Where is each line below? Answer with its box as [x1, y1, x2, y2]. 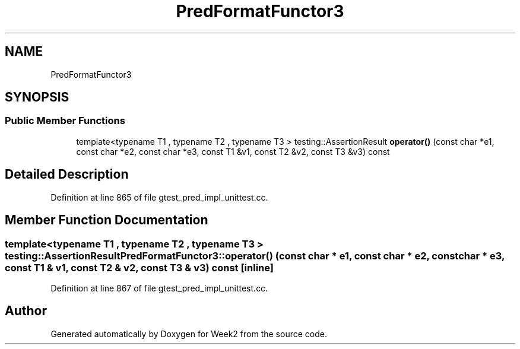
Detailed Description [5, 167, 129, 182]
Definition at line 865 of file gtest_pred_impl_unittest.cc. [50, 192, 268, 202]
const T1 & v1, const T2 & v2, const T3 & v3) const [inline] [5, 261, 274, 274]
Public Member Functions [5, 115, 125, 127]
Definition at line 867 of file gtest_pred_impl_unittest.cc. [50, 283, 268, 293]
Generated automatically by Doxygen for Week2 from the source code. [50, 328, 327, 339]
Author [5, 303, 47, 319]
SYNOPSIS [5, 90, 69, 105]
